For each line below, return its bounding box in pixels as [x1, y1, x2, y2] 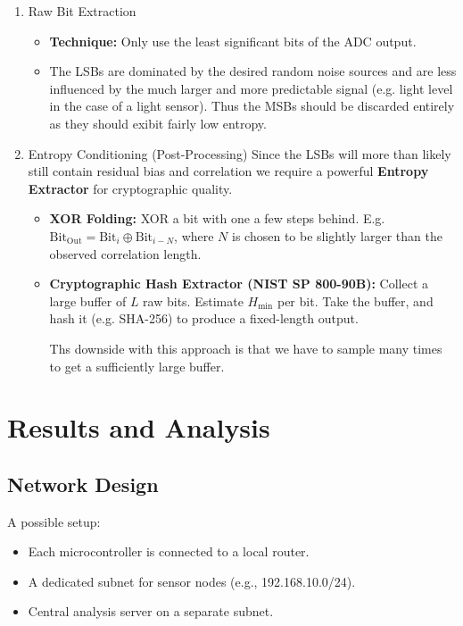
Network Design [7, 470, 159, 497]
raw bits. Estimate [143, 291, 244, 310]
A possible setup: [7, 512, 101, 530]
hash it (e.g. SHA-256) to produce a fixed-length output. [49, 309, 359, 328]
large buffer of [49, 291, 127, 310]
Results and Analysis [7, 409, 270, 446]
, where [174, 226, 214, 245]
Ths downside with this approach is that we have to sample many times [49, 338, 442, 357]
